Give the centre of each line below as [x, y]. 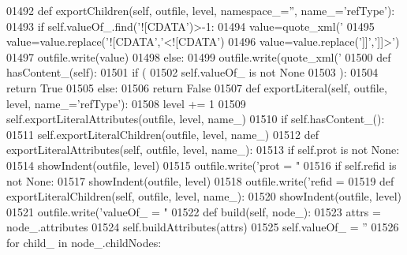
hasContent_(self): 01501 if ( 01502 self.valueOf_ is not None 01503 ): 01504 [192, 72]
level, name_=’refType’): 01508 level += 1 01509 [126, 103]
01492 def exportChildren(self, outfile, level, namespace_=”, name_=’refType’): [201, 10]
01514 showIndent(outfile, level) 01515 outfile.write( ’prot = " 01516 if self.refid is [202, 165]
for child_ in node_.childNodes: [84, 242]
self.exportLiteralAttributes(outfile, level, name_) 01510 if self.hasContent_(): [196, 119]
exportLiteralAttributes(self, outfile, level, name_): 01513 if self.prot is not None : [203, 150]
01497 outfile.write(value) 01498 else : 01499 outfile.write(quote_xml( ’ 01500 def [199, 56]
